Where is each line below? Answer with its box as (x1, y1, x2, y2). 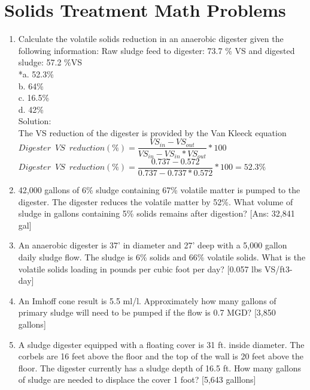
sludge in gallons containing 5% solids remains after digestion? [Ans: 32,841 (18, 207, 295, 220)
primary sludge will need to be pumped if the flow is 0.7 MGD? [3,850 (18, 306, 276, 319)
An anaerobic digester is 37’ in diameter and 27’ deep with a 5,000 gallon (18, 239, 287, 251)
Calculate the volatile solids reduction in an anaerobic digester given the (18, 32, 284, 45)
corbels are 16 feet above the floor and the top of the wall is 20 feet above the (18, 350, 304, 362)
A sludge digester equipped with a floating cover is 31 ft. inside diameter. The (18, 338, 305, 350)
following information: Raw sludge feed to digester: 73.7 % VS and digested (18, 44, 295, 56)
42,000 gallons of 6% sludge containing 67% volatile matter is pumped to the (18, 184, 300, 196)
